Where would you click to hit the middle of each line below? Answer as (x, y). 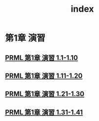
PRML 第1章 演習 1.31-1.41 (44, 112)
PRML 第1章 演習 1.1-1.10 (42, 58)
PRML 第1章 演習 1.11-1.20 (44, 76)
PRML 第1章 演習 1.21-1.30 (45, 94)
